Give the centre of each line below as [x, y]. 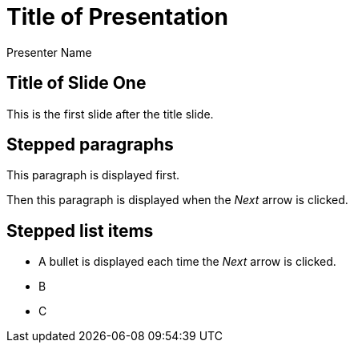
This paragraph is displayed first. [93, 175]
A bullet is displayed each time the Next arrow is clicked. [187, 262]
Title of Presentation [117, 17]
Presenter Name [49, 52]
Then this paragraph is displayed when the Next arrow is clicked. [177, 200]
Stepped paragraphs [90, 145]
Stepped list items [80, 231]
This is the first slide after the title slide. [110, 114]
